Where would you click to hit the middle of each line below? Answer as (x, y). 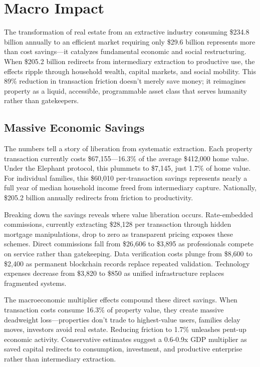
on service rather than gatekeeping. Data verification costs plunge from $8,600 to (128, 254)
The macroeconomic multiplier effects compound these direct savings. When (121, 300)
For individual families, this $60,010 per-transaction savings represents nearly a (126, 177)
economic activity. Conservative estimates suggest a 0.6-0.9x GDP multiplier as (125, 339)
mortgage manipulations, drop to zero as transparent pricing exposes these (118, 234)
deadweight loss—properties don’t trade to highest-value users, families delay (122, 319)
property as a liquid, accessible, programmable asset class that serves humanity (126, 90)
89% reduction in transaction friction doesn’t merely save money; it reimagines (125, 81)
